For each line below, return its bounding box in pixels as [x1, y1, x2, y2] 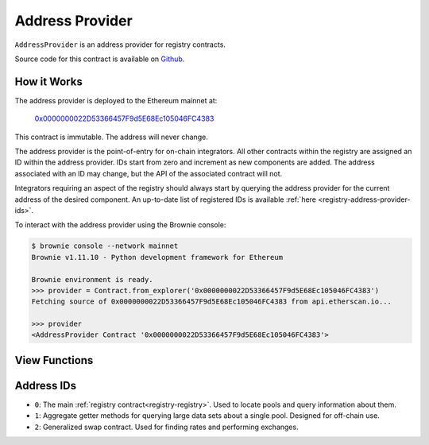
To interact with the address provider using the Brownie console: [14, 220, 226, 230]
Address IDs [14, 378, 77, 393]
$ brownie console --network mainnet [31, 242, 179, 250]
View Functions [14, 354, 94, 367]
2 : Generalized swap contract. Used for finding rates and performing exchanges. [34, 422, 299, 431]
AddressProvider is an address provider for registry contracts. [14, 40, 226, 49]
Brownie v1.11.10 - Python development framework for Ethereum [31, 253, 284, 261]
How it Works [14, 75, 83, 88]
